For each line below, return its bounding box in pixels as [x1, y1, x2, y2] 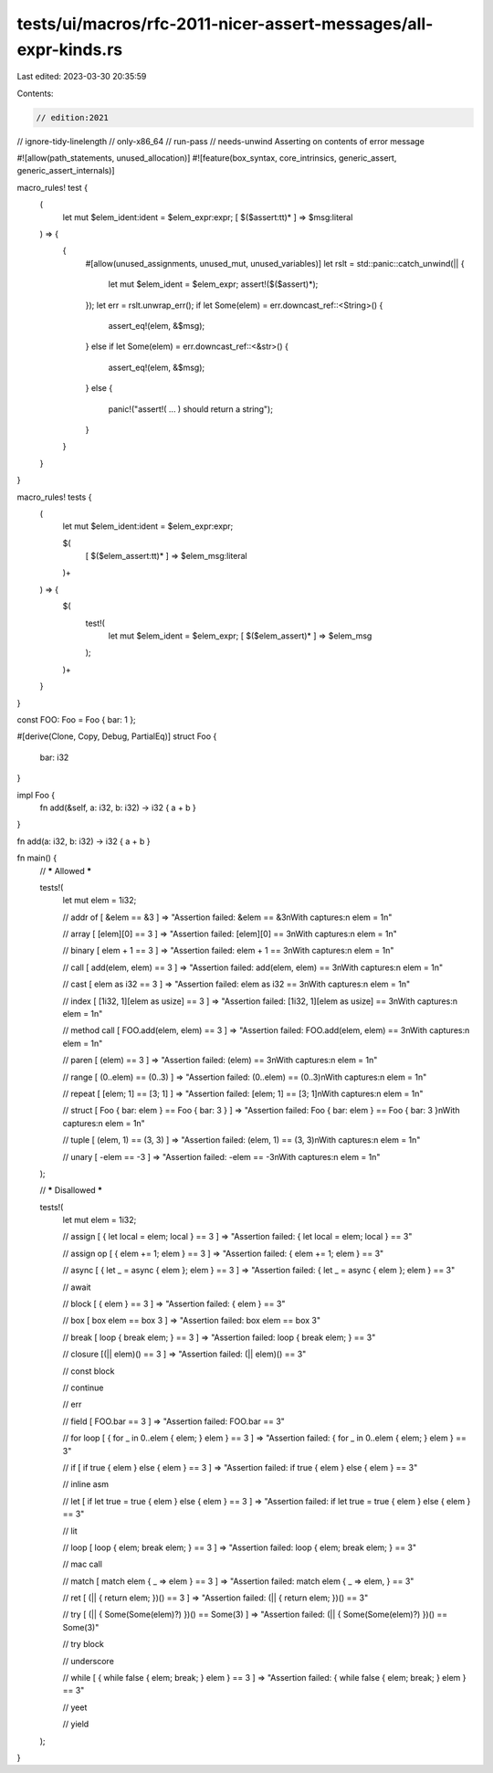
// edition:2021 [36, 112, 110, 122]
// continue [62, 1382, 104, 1393]
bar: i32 [39, 752, 69, 763]
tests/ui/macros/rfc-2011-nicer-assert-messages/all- [16, 14, 434, 34]
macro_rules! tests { [16, 491, 92, 502]
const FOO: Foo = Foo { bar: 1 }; [16, 713, 136, 725]
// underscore [62, 1655, 114, 1666]
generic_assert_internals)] [16, 165, 115, 176]
